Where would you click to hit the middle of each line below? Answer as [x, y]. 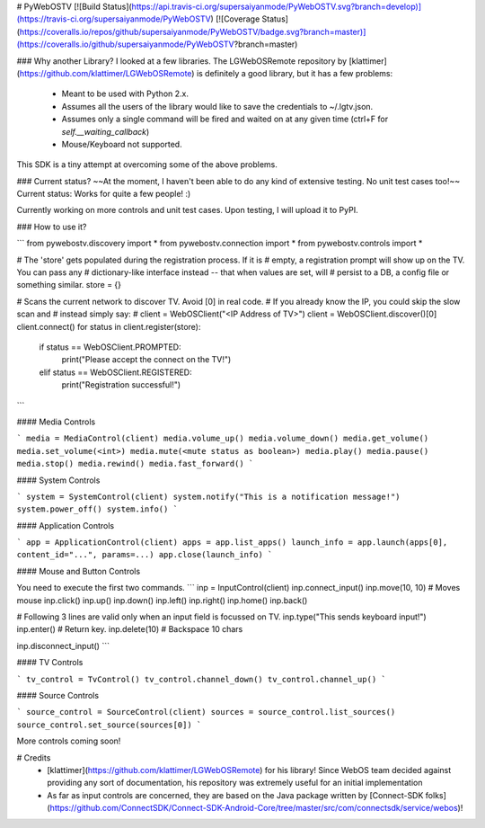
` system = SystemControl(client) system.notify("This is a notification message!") [208, 496]
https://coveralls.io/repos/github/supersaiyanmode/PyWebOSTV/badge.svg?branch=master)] [193, 31]
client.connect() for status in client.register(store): [109, 326]
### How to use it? [52, 227]
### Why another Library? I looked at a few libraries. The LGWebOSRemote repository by [182, 61]
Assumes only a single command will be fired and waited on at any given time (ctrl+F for [225, 119]
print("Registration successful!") [121, 385]
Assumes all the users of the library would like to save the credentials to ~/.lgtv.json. [217, 106]
